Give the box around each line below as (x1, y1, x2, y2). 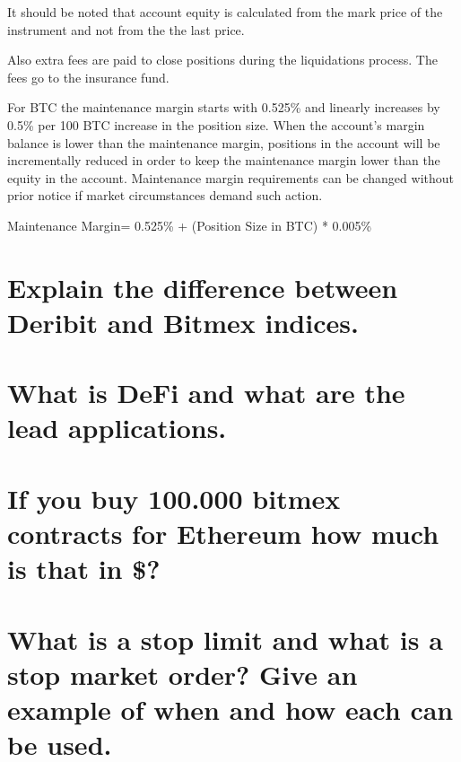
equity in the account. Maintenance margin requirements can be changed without (7, 168, 454, 187)
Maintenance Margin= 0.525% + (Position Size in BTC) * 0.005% (7, 215, 372, 234)
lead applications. (7, 409, 227, 446)
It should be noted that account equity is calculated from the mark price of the (7, 3, 443, 21)
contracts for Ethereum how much (7, 515, 439, 552)
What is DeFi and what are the (7, 374, 405, 411)
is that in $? (7, 550, 161, 587)
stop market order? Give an (7, 655, 358, 692)
